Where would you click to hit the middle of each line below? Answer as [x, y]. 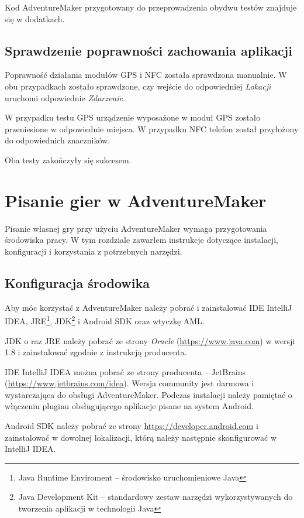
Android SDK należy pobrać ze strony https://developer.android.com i [132, 426]
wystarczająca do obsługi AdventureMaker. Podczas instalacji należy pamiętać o [148, 394]
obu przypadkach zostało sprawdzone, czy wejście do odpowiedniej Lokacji [138, 86]
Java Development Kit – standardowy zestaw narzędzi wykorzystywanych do [156, 497]
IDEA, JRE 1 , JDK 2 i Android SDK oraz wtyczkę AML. [105, 320]
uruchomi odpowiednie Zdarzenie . [65, 97]
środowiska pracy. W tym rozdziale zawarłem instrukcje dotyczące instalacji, [141, 240]
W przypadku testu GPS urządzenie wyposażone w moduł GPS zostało [133, 117]
